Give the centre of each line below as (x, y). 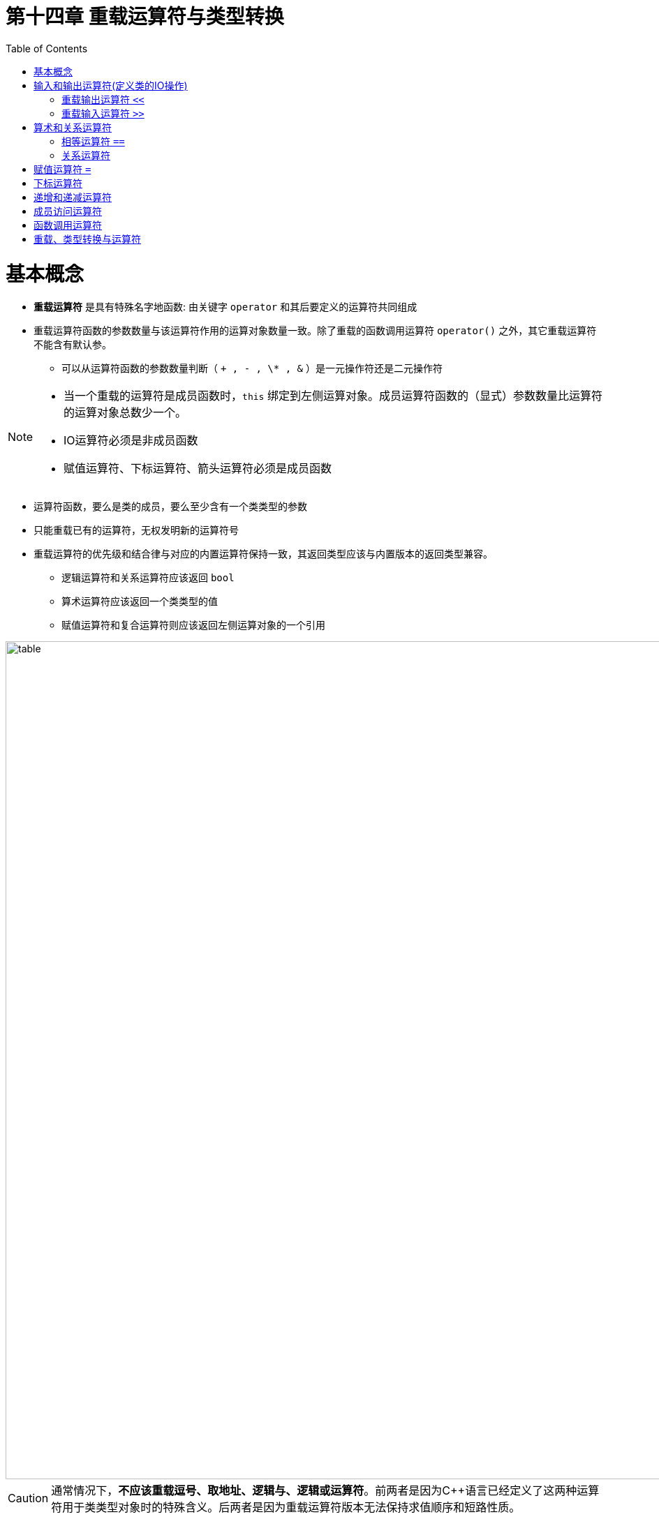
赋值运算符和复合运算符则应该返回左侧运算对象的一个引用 (193, 625)
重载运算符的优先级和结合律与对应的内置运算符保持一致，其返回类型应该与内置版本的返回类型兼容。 (263, 554)
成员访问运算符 (68, 211)
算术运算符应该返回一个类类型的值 (140, 601)
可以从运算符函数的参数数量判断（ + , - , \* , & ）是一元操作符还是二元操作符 (252, 368)
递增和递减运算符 (73, 197)
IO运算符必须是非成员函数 (131, 441)
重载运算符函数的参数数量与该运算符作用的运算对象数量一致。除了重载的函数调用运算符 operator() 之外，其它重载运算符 (315, 331)
